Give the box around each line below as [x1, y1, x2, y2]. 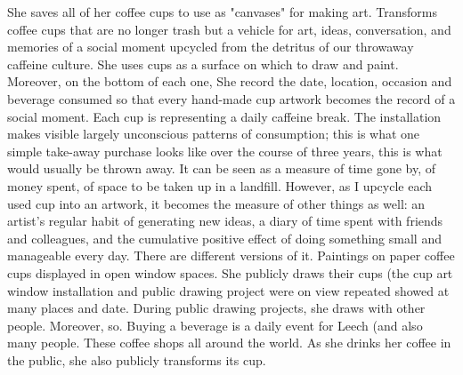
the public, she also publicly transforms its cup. [7, 350, 266, 369]
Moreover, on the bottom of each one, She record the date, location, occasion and [7, 72, 452, 91]
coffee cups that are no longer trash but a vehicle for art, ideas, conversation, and [7, 20, 451, 38]
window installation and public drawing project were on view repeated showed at [7, 281, 450, 299]
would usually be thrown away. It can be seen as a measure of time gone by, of [7, 159, 436, 178]
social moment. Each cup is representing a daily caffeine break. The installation [7, 107, 442, 125]
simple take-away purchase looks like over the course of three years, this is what [7, 141, 443, 160]
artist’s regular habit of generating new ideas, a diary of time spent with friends [7, 211, 443, 230]
